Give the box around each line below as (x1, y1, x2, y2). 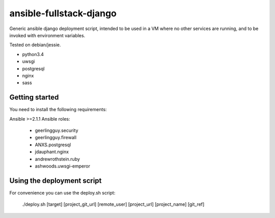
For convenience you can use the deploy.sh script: (9, 189, 116, 196)
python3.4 (22, 51, 44, 57)
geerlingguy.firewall (35, 134, 76, 141)
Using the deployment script (9, 176, 102, 185)
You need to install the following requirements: (9, 106, 107, 113)
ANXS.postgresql (35, 142, 71, 148)
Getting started (9, 93, 59, 102)
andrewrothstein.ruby (35, 156, 80, 162)
